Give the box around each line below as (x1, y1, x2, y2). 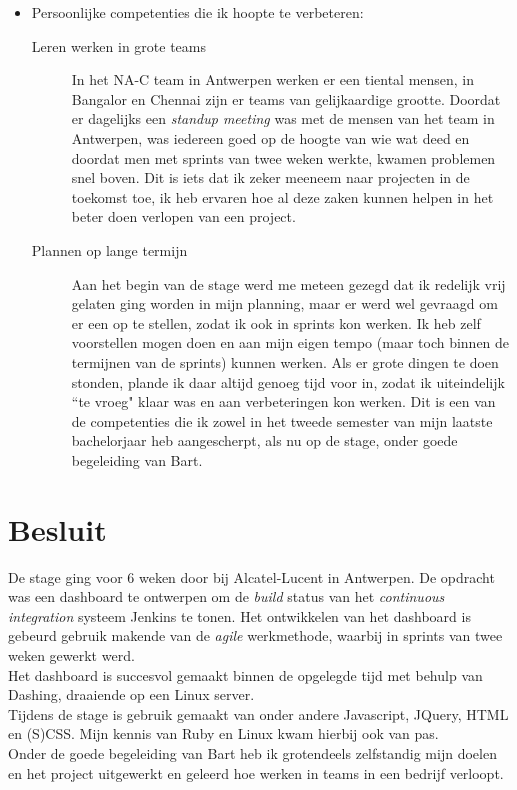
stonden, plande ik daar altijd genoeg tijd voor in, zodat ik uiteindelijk (71, 371, 505, 392)
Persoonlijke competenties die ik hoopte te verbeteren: (31, 2, 364, 22)
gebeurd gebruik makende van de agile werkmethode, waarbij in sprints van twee (8, 625, 503, 646)
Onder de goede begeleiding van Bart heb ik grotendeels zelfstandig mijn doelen (8, 742, 497, 763)
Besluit (8, 508, 107, 549)
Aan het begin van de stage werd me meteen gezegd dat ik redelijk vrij (71, 273, 506, 294)
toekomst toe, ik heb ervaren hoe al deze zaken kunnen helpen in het (71, 186, 494, 207)
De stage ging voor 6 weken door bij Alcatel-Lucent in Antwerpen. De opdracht (8, 566, 495, 587)
